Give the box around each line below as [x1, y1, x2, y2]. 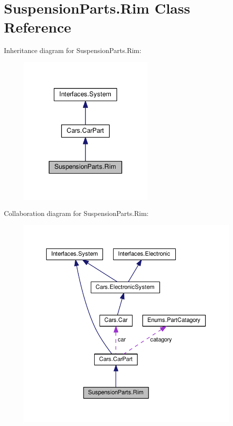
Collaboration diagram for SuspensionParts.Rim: [4, 208, 149, 218]
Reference [4, 17, 71, 37]
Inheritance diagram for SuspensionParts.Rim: [4, 45, 142, 55]
